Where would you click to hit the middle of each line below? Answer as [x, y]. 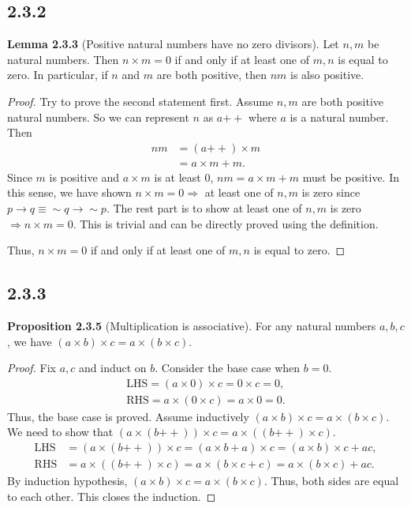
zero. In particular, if [58, 75]
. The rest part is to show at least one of [204, 208]
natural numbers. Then [63, 59]
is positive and [84, 177]
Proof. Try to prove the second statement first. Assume [140, 101]
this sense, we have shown [69, 192]
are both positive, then [211, 75]
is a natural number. [339, 117]
